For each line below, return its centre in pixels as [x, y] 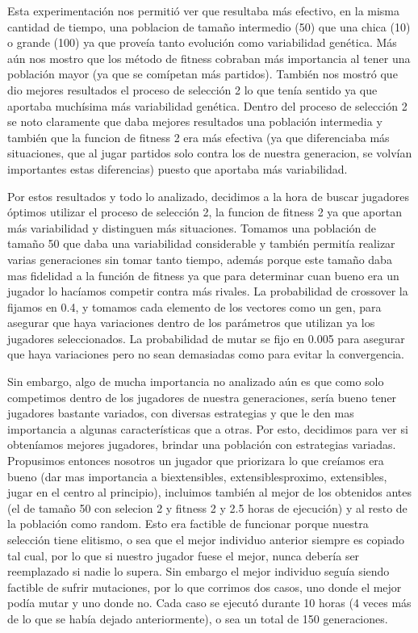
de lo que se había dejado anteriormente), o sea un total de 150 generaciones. [198, 618]
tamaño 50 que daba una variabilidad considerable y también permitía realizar [201, 243]
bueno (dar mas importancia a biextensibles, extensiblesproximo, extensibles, [197, 476]
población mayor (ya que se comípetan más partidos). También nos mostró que [203, 74]
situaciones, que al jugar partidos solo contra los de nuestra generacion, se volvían [210, 153]
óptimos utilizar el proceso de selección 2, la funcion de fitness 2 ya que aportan [205, 212]
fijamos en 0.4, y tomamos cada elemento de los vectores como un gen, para [194, 306]
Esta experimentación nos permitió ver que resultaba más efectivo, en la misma [204, 10]
